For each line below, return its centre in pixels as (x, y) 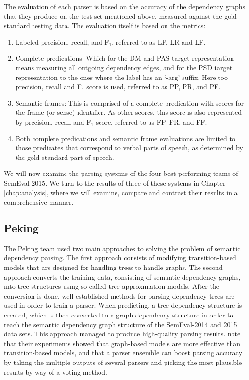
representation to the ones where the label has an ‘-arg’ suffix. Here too (121, 77)
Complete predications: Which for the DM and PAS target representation (125, 58)
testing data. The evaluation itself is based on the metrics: (119, 25)
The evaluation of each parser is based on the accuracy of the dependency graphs (125, 6)
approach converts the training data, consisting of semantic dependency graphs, (122, 277)
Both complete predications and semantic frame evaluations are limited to (125, 138)
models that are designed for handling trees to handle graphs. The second (113, 267)
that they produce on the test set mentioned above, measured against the (113, 16)
